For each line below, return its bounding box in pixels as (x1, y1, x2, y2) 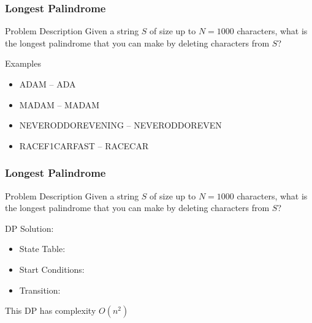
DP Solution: (5, 221, 54, 234)
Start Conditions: (19, 262, 85, 275)
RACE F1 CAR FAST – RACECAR (19, 139, 149, 152)
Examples (5, 57, 41, 70)
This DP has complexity (5, 304, 96, 317)
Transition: (19, 283, 61, 296)
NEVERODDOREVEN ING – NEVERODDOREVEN (19, 119, 222, 132)
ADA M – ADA (19, 78, 76, 90)
